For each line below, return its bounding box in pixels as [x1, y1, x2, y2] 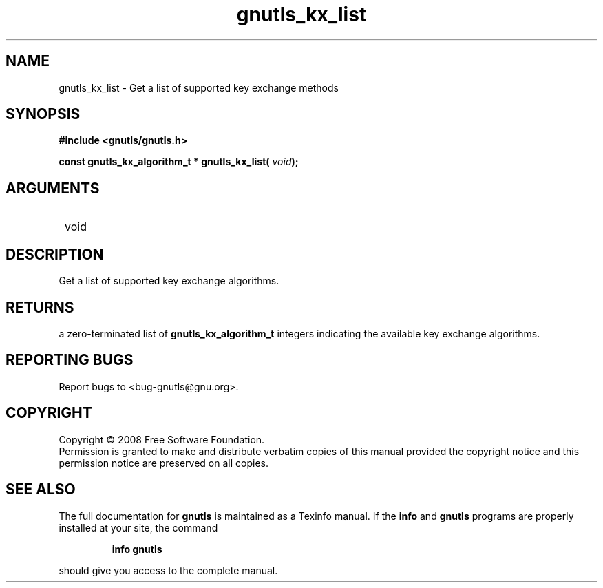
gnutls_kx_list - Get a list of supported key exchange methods [59, 81, 339, 94]
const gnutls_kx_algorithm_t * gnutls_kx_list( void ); [59, 156, 299, 168]
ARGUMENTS [6, 179, 100, 197]
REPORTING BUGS [6, 351, 134, 369]
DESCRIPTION [6, 245, 104, 263]
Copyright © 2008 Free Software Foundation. [59, 433, 265, 445]
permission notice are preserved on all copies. [59, 456, 268, 469]
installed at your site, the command [59, 521, 218, 534]
